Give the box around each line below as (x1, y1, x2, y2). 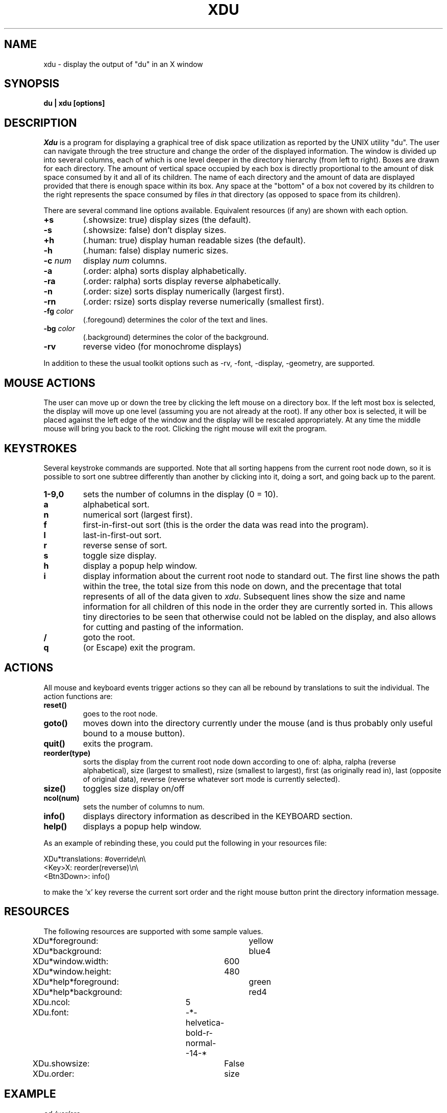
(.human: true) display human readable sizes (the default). (83, 235, 306, 246)
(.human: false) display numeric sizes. (83, 245, 229, 256)
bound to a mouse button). (83, 728, 185, 738)
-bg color (43, 324, 76, 333)
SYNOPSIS (4, 77, 60, 90)
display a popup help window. (83, 560, 197, 571)
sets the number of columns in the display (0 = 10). (83, 489, 279, 499)
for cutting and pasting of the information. (83, 621, 244, 632)
